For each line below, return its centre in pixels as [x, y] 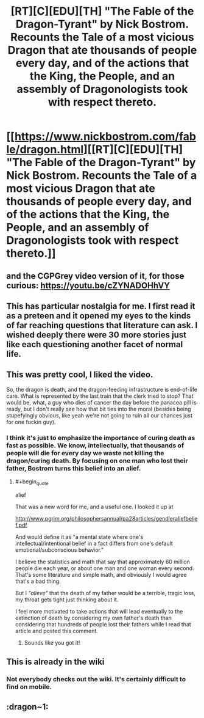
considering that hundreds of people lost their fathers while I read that [103, 624]
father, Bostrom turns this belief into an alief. [74, 468]
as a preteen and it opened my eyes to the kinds [99, 316]
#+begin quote [32, 482]
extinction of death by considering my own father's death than [93, 618]
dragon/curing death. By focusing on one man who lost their [97, 461]
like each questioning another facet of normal [95, 344]
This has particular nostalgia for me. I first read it [101, 306]
